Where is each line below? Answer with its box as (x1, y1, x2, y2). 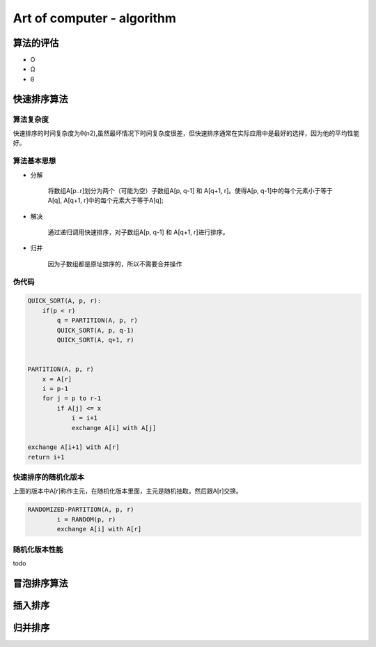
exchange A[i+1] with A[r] (27, 443, 120, 451)
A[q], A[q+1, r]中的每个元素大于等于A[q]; (47, 196, 164, 205)
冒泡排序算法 (13, 577, 68, 589)
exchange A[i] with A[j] (71, 424, 157, 432)
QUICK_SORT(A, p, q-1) (56, 326, 135, 334)
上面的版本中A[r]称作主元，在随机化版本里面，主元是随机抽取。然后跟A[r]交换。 (13, 487, 243, 495)
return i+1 (27, 453, 65, 461)
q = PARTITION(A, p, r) (56, 317, 139, 324)
